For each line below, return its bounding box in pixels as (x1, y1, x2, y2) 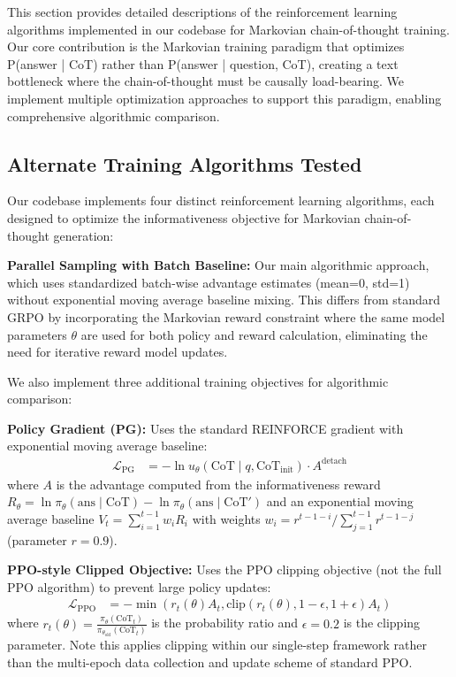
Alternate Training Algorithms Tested (7, 150, 362, 177)
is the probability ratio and (151, 613, 299, 632)
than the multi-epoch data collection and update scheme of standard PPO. (7, 652, 413, 671)
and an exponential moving (266, 492, 414, 511)
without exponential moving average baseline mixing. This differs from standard (7, 290, 441, 309)
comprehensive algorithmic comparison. (7, 106, 220, 125)
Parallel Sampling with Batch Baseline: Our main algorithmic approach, (7, 256, 429, 274)
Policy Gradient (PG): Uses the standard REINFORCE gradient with (7, 419, 404, 437)
